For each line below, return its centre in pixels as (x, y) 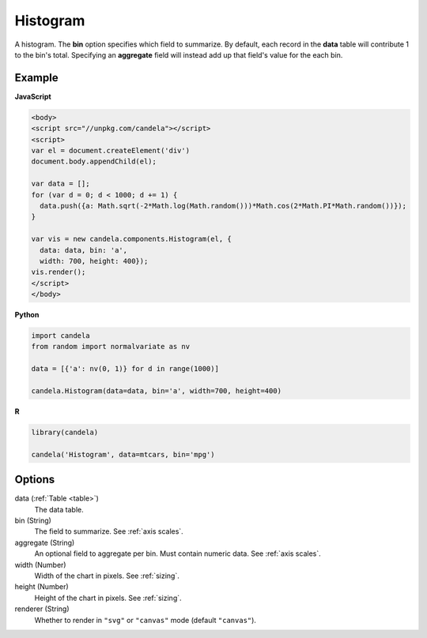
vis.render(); (59, 272)
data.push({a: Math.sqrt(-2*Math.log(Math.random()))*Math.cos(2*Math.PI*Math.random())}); (223, 206)
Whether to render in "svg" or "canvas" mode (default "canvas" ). (145, 620)
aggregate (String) (45, 542)
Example (36, 78)
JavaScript (33, 96)
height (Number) (42, 587)
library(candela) (65, 432)
